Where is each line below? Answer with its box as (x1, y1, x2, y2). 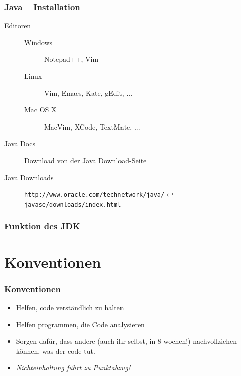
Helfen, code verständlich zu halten (16, 302, 124, 312)
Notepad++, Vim (44, 54, 99, 64)
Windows (24, 37, 53, 47)
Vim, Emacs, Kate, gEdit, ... (44, 87, 133, 98)
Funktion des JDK (4, 220, 80, 232)
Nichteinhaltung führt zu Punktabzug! (16, 362, 131, 373)
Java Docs (4, 138, 35, 149)
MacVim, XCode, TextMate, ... (44, 121, 140, 132)
